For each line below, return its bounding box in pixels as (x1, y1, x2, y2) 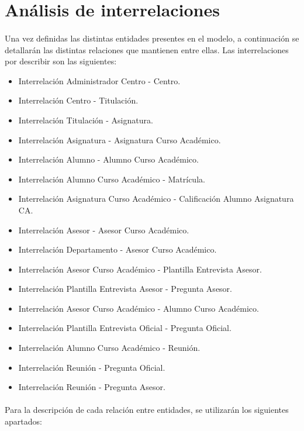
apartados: (5, 415, 42, 427)
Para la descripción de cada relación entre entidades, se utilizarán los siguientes (5, 404, 289, 416)
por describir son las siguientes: (5, 55, 117, 67)
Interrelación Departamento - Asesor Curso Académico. (18, 243, 217, 256)
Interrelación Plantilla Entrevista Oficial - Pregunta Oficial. (18, 322, 232, 334)
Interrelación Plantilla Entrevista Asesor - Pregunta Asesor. (18, 282, 232, 295)
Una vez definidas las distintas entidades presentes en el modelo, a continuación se (5, 32, 299, 44)
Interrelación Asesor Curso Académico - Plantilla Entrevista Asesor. (18, 263, 262, 275)
